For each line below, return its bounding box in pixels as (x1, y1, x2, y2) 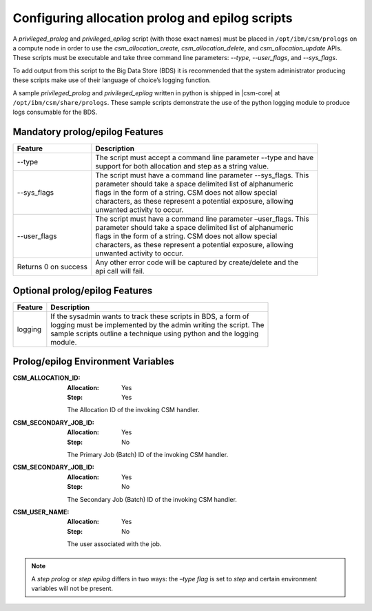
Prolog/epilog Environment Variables (12, 356, 175, 367)
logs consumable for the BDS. (12, 108, 98, 117)
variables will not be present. (31, 584, 114, 593)
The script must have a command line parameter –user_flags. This (95, 214, 309, 224)
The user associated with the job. (67, 540, 162, 548)
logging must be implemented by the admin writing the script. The (50, 320, 265, 329)
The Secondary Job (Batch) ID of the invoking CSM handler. (67, 495, 238, 503)
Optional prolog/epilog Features (12, 284, 153, 296)
